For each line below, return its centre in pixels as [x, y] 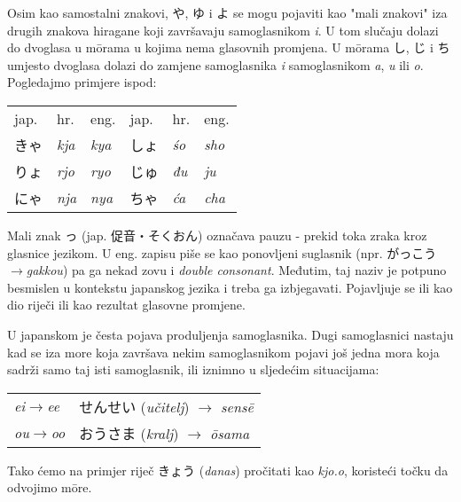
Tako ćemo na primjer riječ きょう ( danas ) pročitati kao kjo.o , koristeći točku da [228, 470]
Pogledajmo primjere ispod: [82, 82]
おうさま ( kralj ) [129, 433]
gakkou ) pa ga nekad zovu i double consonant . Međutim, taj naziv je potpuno [236, 270]
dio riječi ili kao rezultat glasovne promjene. [126, 305]
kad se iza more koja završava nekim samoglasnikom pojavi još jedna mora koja [223, 352]
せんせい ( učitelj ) [134, 406]
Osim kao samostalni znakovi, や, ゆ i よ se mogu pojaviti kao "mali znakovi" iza [227, 12]
